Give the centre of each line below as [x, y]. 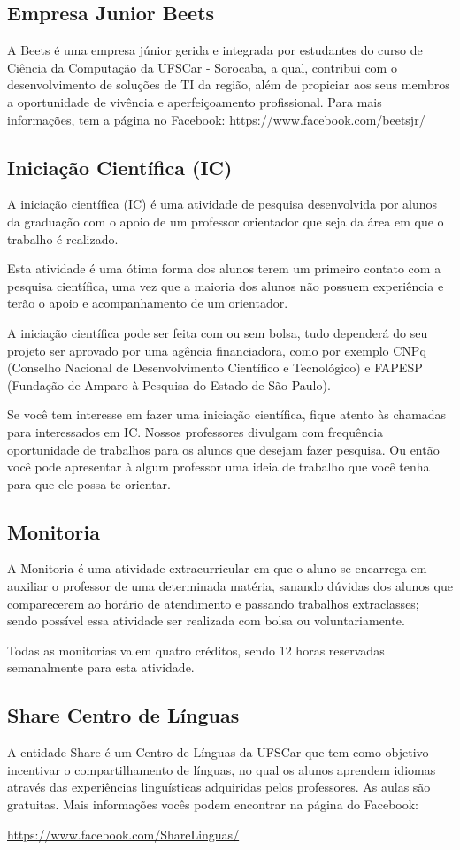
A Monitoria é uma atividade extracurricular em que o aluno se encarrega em [217, 568]
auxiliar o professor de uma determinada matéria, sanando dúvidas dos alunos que [230, 586]
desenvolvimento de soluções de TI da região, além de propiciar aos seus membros [229, 84]
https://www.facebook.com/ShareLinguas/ [123, 834]
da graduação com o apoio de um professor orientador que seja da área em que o [226, 221]
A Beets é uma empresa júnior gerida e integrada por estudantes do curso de [215, 50]
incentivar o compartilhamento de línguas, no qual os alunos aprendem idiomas [222, 769]
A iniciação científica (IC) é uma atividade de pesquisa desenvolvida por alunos [222, 204]
